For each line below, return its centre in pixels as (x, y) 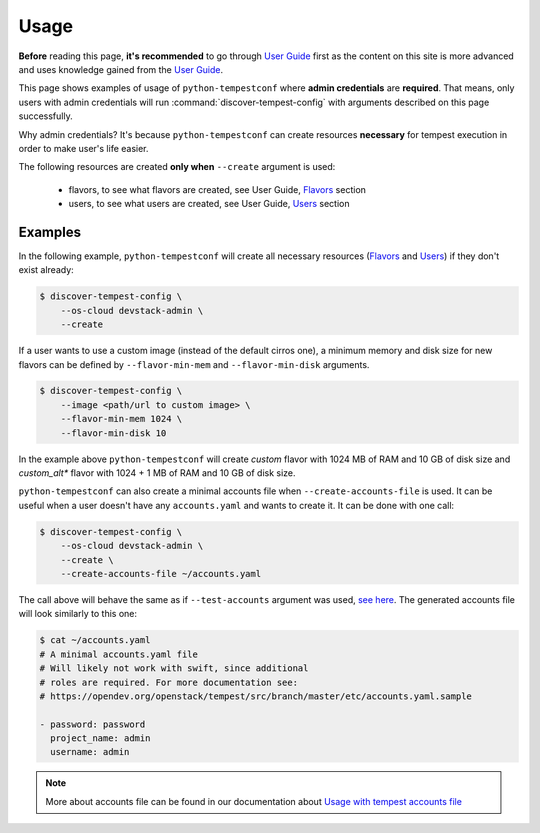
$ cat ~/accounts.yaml (95, 640)
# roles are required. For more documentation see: (169, 682)
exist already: (46, 270)
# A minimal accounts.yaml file (119, 654)
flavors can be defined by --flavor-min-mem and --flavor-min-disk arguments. (194, 364)
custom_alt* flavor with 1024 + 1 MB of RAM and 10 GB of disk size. (157, 473)
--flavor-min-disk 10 (113, 433)
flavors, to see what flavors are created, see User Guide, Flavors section (217, 189)
